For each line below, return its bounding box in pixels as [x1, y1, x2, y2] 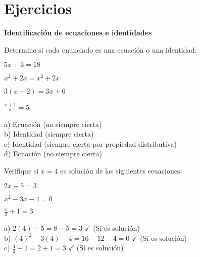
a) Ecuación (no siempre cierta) [4, 118, 102, 129]
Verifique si [4, 165, 39, 176]
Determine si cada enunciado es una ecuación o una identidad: [4, 44, 197, 55]
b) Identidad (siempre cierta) [4, 128, 94, 139]
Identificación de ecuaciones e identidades [4, 27, 152, 38]
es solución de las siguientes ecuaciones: [60, 165, 182, 176]
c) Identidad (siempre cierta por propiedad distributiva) [4, 138, 177, 149]
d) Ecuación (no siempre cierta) [4, 148, 103, 159]
